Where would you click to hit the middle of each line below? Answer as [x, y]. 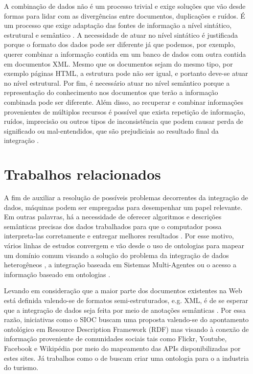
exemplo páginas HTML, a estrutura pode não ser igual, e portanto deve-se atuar [126, 73]
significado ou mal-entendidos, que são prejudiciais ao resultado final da [111, 130]
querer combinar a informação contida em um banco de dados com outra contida [125, 54]
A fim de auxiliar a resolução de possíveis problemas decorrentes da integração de [126, 198]
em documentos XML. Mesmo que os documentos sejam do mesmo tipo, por [118, 63]
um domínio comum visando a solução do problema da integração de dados [116, 255]
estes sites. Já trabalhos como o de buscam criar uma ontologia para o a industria [126, 358]
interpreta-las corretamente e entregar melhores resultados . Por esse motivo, [119, 236]
